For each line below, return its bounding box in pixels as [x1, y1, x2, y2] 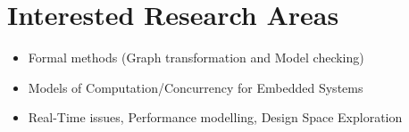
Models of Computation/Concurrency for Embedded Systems [28, 78, 363, 96]
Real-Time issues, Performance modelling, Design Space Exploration [28, 108, 403, 127]
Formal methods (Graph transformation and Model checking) [28, 48, 364, 67]
